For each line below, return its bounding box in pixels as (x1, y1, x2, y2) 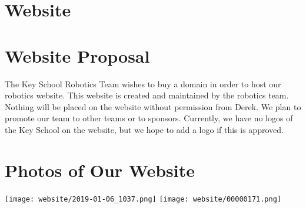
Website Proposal (5, 43, 150, 67)
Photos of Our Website (5, 158, 195, 182)
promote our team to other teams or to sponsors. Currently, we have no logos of (5, 112, 293, 124)
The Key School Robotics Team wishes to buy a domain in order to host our (5, 77, 281, 90)
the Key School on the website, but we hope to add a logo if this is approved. (5, 123, 284, 135)
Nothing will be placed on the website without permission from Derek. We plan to (5, 100, 301, 112)
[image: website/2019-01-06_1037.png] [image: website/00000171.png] (5, 195, 281, 203)
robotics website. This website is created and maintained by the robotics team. (5, 89, 289, 101)
